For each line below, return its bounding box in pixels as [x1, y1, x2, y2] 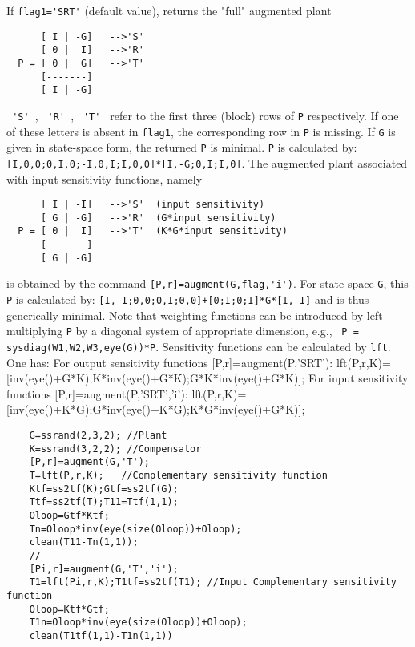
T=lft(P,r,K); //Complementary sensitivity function [29, 470, 328, 481]
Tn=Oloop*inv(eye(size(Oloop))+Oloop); [29, 523, 242, 535]
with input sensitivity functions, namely [6, 170, 203, 187]
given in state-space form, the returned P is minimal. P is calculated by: [6, 139, 357, 156]
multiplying [6, 322, 63, 339]
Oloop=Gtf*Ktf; [29, 509, 110, 521]
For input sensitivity [308, 370, 409, 386]
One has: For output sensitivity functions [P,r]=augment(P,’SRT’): [6, 354, 333, 370]
